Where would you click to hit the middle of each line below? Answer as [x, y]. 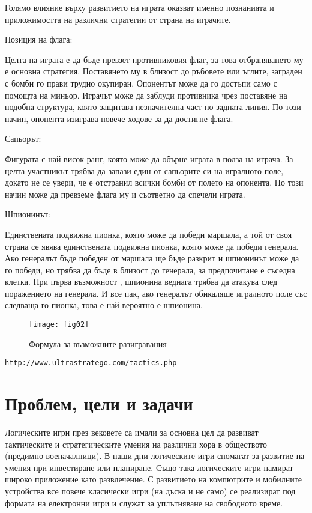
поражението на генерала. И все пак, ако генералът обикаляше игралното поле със [156, 293]
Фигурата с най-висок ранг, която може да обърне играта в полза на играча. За [149, 158]
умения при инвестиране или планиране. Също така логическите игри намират [149, 467]
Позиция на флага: [39, 39]
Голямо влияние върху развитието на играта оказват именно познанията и [139, 7]
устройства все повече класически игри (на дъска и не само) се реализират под [150, 491]
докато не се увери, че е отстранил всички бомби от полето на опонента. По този [154, 182]
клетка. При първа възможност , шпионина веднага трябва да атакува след [141, 281]
